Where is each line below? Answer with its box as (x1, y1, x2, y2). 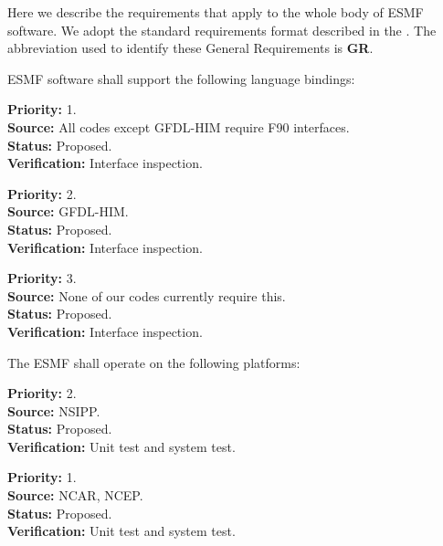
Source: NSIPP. (7, 401, 100, 420)
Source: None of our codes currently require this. (7, 286, 286, 305)
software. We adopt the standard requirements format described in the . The (7, 20, 437, 39)
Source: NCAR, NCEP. (7, 486, 143, 505)
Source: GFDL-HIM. (7, 202, 129, 221)
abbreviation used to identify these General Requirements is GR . (7, 38, 374, 58)
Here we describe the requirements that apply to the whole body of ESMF (7, 3, 424, 21)
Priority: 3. (7, 268, 77, 288)
